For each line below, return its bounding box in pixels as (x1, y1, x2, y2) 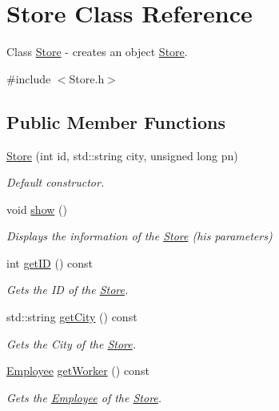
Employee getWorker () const (6, 362, 149, 379)
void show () (6, 200, 67, 217)
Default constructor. (6, 174, 105, 191)
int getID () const (6, 254, 94, 271)
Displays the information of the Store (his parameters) (6, 228, 273, 244)
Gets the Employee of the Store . (6, 389, 162, 405)
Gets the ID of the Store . (6, 281, 129, 298)
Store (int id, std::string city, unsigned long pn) (6, 147, 238, 163)
